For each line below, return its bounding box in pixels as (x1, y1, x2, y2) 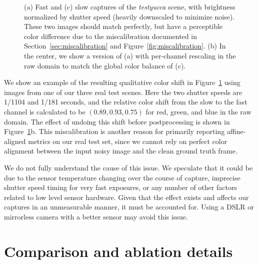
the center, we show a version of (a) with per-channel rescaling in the (24, 50, 236, 60)
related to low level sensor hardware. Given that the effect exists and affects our (4, 191, 249, 202)
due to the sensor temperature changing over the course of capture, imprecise (4, 172, 240, 182)
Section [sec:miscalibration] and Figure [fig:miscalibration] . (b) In (24, 40, 226, 51)
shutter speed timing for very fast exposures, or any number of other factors (4, 182, 237, 192)
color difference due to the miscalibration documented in (24, 30, 197, 41)
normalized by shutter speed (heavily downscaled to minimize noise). (24, 11, 235, 21)
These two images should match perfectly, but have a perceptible (24, 21, 223, 31)
